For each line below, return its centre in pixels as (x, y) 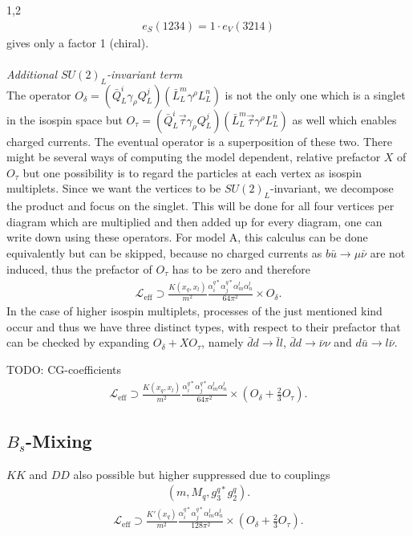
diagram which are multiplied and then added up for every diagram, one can (194, 221)
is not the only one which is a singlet (315, 94)
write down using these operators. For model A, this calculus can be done (187, 237)
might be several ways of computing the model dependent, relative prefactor (194, 157)
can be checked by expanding (78, 342)
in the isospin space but (65, 119)
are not (388, 252)
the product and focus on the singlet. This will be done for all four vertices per (200, 206)
